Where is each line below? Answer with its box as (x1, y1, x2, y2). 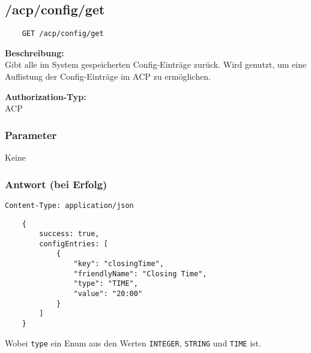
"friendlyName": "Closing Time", (73, 269, 207, 278)
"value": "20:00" (73, 289, 143, 298)
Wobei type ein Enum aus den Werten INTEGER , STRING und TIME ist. (5, 336, 261, 349)
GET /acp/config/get (22, 29, 104, 38)
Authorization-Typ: (5, 90, 86, 102)
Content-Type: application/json (5, 201, 134, 210)
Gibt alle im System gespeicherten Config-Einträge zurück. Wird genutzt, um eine (5, 58, 307, 71)
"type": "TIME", (73, 279, 138, 288)
